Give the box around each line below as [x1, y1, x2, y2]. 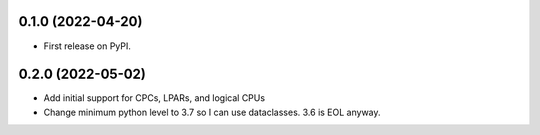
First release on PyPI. [43, 40, 132, 52]
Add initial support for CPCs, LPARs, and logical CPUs [43, 92, 265, 104]
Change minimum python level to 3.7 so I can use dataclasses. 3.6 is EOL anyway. [43, 106, 381, 118]
